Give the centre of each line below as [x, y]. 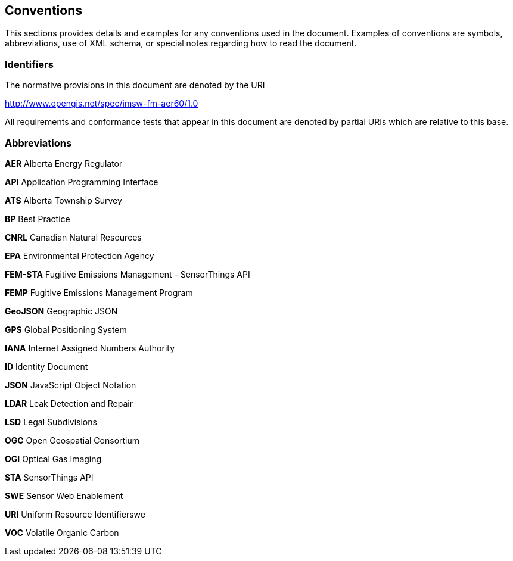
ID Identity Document [46, 366]
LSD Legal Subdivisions [51, 422]
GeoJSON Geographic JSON [61, 311]
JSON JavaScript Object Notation [71, 385]
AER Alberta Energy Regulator [64, 163]
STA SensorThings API [49, 477]
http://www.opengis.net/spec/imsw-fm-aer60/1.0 [102, 104]
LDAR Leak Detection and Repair [69, 403]
